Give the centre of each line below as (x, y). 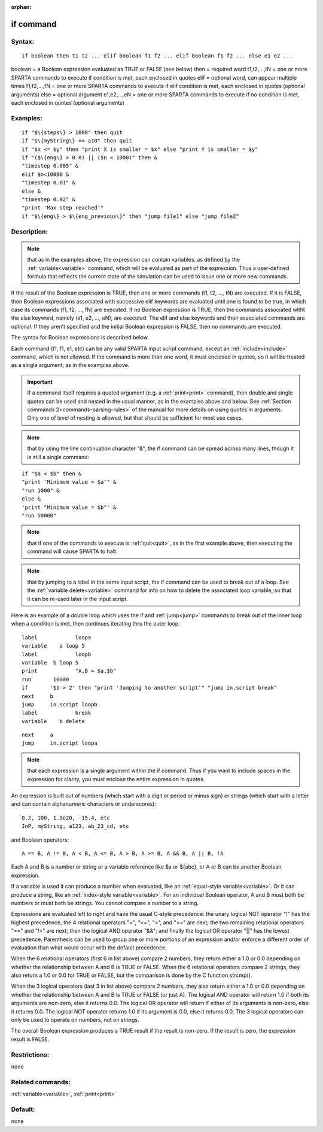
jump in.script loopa (60, 743)
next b (38, 696)
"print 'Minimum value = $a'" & (69, 482)
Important (40, 382)
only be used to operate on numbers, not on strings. (75, 1020)
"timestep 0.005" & (50, 166)
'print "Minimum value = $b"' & (69, 507)
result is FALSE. (30, 1039)
